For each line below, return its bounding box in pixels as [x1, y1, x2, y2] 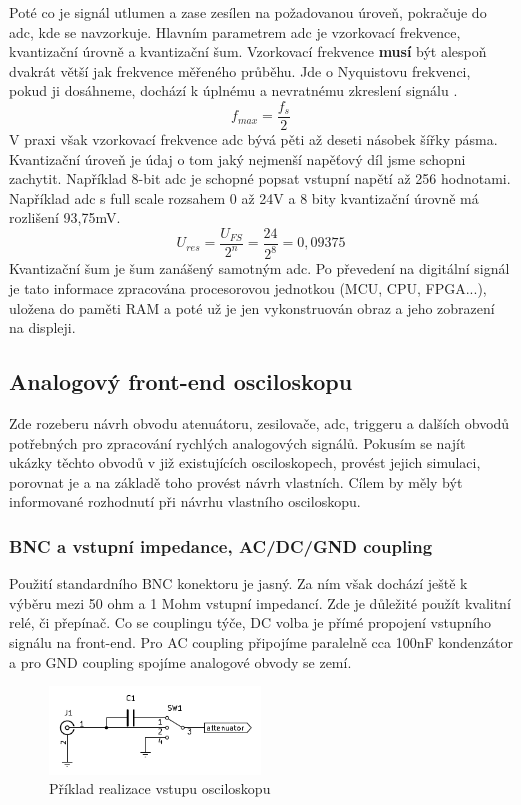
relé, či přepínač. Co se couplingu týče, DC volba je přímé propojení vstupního [9, 612, 491, 633]
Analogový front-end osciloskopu [9, 366, 353, 397]
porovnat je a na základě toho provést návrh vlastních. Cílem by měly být [9, 471, 463, 492]
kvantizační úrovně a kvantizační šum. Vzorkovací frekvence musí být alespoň [9, 41, 487, 62]
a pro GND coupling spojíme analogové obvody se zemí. [9, 651, 352, 672]
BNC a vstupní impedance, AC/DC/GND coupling [9, 533, 433, 558]
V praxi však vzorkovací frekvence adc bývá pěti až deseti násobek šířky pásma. [9, 129, 498, 150]
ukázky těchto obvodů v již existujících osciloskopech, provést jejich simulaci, [9, 452, 481, 473]
